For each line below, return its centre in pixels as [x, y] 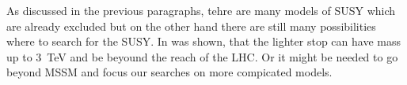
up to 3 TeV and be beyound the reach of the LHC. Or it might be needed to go [202, 56]
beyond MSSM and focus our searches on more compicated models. [169, 72]
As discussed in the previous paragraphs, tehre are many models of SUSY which [201, 10]
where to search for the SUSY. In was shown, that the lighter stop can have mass [203, 41]
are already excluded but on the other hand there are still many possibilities [191, 26]
